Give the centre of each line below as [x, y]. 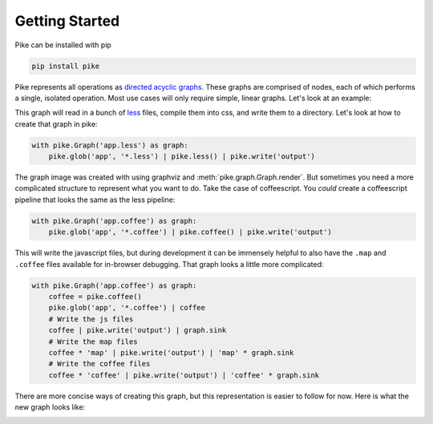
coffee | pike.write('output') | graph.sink [138, 330]
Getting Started [67, 21]
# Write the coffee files [99, 364]
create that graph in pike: [56, 123]
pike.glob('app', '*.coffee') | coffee [127, 308]
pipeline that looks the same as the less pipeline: [95, 200]
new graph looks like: [50, 407]
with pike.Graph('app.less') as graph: [110, 145]
